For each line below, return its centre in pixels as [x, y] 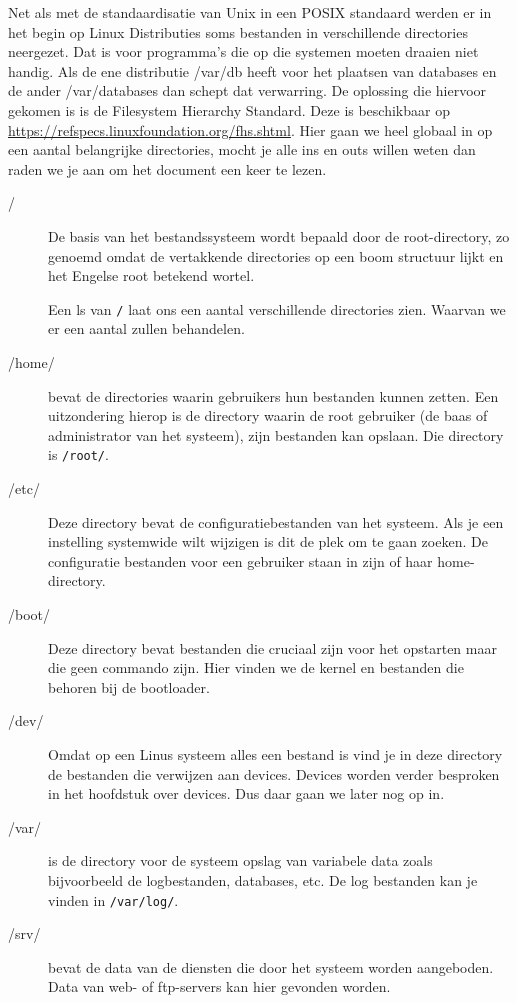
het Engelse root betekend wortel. [151, 275]
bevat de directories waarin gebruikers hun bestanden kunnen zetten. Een [273, 395]
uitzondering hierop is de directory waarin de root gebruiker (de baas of [268, 415]
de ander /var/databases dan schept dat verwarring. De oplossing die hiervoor [247, 90]
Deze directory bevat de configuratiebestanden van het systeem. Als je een [276, 521]
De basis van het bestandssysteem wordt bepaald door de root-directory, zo [279, 235]
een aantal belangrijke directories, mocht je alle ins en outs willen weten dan [242, 149]
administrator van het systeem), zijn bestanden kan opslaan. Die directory [276, 434]
